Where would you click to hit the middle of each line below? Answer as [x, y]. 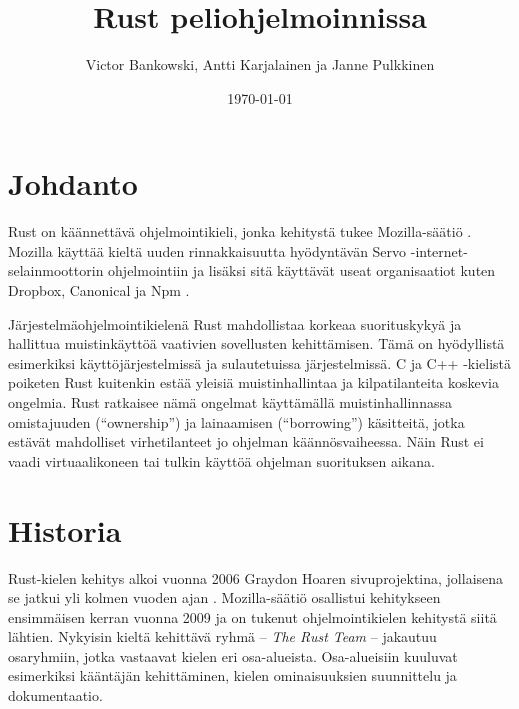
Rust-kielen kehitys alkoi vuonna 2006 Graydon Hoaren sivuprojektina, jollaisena [256, 577]
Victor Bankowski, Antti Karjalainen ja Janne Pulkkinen [260, 64]
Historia [65, 529]
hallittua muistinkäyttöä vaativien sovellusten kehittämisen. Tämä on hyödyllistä [256, 343]
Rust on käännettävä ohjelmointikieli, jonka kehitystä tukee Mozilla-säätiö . [240, 231]
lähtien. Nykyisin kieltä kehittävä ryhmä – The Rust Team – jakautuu [222, 636]
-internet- [439, 250]
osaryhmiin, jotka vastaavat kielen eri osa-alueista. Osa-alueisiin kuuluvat [233, 655]
